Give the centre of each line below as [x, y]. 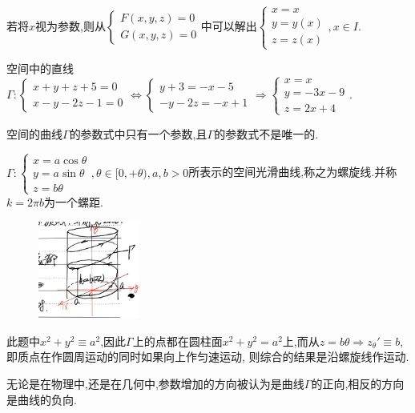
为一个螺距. [73, 201]
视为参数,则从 [71, 25]
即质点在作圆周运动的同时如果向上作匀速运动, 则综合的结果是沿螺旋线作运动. [208, 357]
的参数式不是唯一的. [266, 133]
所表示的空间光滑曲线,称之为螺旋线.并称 [293, 172]
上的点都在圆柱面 [177, 341]
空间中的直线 [40, 68]
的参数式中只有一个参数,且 [138, 133]
